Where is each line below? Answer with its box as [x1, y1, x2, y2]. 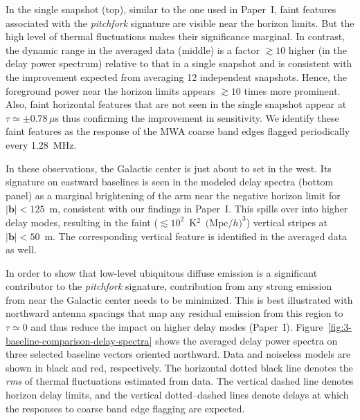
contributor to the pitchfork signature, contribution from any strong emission [6, 279, 332, 293]
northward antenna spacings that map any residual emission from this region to [6, 306, 343, 320]
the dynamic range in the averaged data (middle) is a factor [6, 42, 260, 57]
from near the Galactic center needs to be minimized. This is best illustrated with [6, 292, 353, 307]
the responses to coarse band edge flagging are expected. [6, 401, 245, 415]
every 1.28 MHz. [6, 137, 77, 152]
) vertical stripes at [246, 214, 328, 229]
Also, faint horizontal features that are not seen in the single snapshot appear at [6, 97, 347, 111]
